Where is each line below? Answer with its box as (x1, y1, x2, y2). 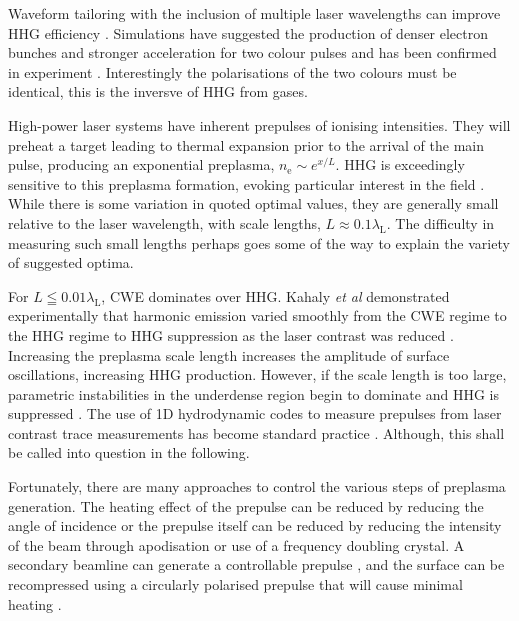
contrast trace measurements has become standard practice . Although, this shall (8, 422, 505, 443)
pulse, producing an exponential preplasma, (8, 154, 275, 175)
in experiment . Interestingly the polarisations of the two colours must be (8, 61, 457, 82)
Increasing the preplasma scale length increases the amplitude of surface (8, 344, 450, 365)
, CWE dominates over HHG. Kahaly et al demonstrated (101, 285, 450, 306)
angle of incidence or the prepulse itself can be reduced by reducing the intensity (8, 515, 502, 536)
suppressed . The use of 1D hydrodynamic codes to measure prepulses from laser (8, 403, 502, 424)
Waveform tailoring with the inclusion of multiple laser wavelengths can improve (8, 3, 501, 23)
